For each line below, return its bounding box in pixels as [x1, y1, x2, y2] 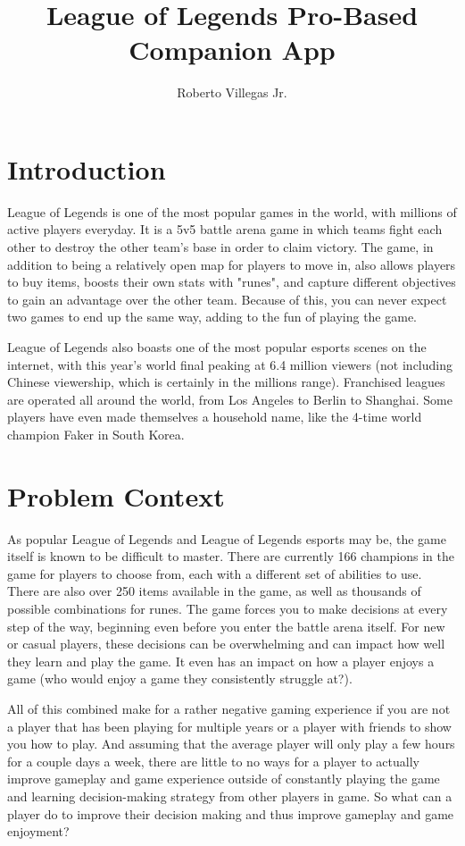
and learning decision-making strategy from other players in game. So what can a [7, 787, 453, 805]
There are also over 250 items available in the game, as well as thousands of [7, 582, 421, 600]
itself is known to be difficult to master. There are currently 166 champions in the [7, 547, 454, 565]
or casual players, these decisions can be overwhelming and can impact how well [7, 634, 445, 653]
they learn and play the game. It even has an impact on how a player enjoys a [7, 651, 435, 670]
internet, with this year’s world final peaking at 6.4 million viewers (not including [7, 355, 453, 373]
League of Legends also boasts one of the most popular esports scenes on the [7, 338, 427, 356]
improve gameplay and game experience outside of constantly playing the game [7, 769, 440, 788]
